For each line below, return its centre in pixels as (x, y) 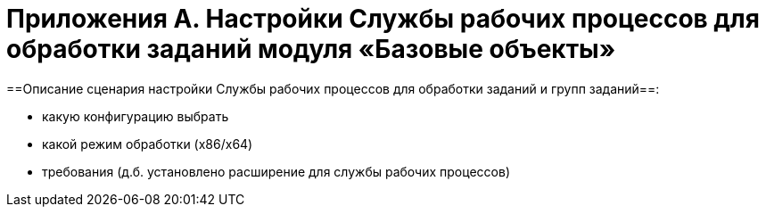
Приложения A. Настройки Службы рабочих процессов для (383, 19)
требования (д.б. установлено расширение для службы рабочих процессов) (276, 171)
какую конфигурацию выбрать (136, 116)
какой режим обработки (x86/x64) (148, 144)
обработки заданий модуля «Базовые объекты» (311, 49)
